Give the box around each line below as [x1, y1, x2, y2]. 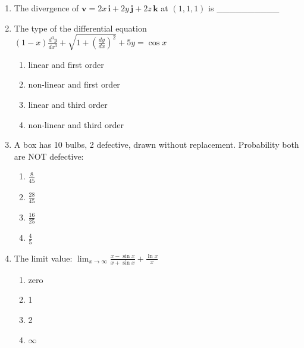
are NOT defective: [14, 150, 84, 162]
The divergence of [14, 2, 79, 14]
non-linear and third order [28, 118, 124, 130]
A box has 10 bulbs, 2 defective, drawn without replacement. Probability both [14, 138, 299, 151]
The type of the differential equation [14, 21, 147, 34]
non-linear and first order [28, 78, 120, 91]
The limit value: [14, 251, 73, 264]
